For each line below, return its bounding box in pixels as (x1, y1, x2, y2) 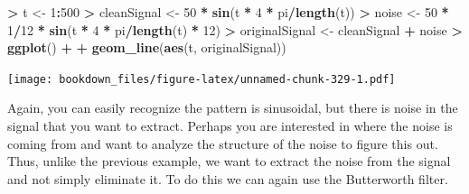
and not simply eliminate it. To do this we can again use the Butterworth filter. (7, 169, 448, 188)
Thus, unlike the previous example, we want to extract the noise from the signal (7, 152, 451, 171)
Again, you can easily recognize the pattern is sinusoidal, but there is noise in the (7, 98, 458, 117)
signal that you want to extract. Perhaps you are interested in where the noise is (7, 116, 453, 135)
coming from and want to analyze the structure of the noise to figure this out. (7, 134, 438, 152)
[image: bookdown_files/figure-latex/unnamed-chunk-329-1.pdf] (7, 72, 396, 86)
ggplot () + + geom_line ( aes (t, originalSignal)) (7, 38, 286, 57)
